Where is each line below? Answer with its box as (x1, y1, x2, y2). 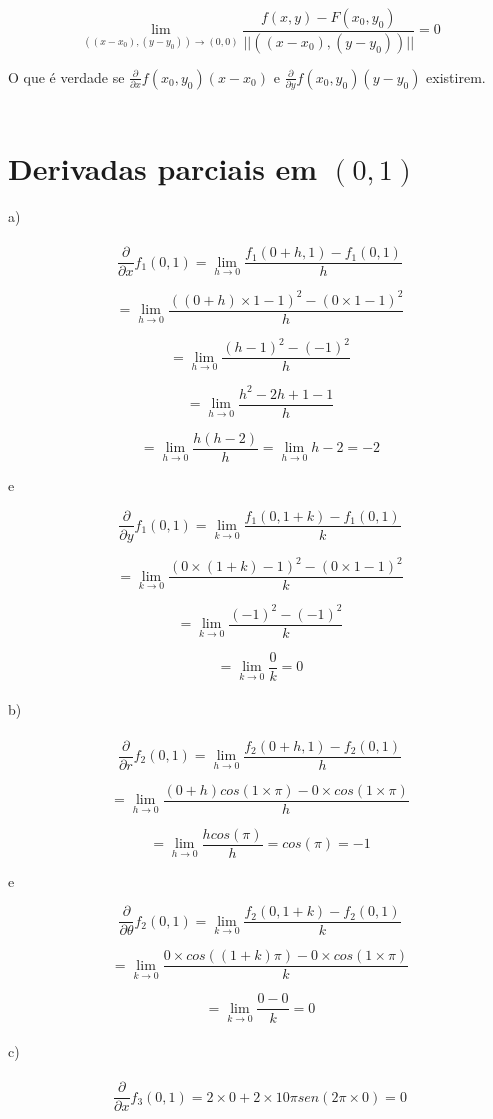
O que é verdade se (8, 66, 125, 87)
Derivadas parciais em (8, 147, 318, 188)
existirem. (426, 66, 486, 87)
